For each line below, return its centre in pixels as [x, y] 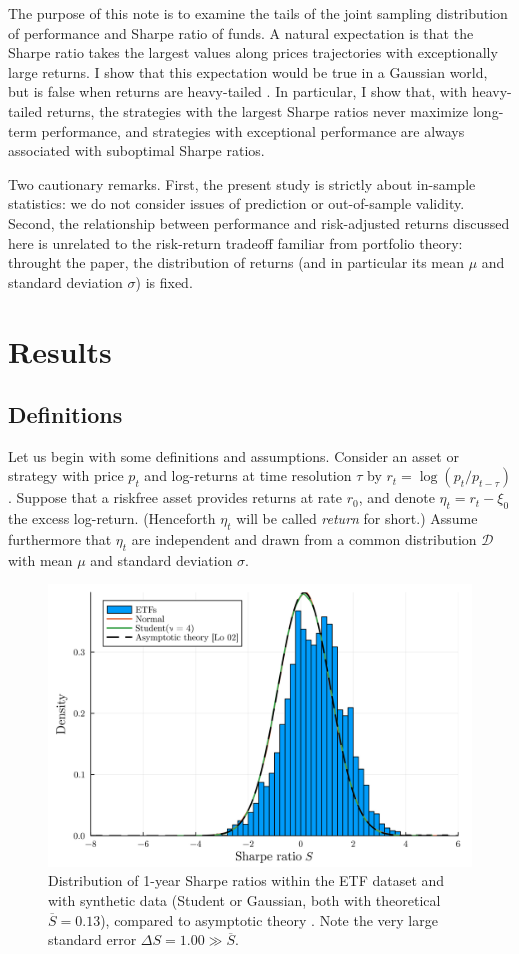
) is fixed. [164, 281]
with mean [40, 559]
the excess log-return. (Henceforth [112, 518]
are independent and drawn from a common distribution [304, 539]
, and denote [396, 497]
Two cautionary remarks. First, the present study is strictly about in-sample [242, 183]
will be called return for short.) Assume [357, 518]
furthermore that [60, 539]
